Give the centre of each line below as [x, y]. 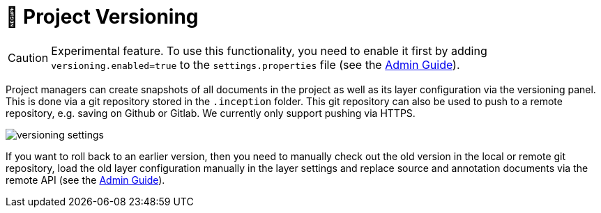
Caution [28, 57]
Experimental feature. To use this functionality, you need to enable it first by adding [269, 50]
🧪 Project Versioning [102, 17]
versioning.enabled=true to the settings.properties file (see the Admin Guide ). [256, 64]
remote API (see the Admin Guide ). [85, 180]
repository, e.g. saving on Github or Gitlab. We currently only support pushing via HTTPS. [211, 113]
